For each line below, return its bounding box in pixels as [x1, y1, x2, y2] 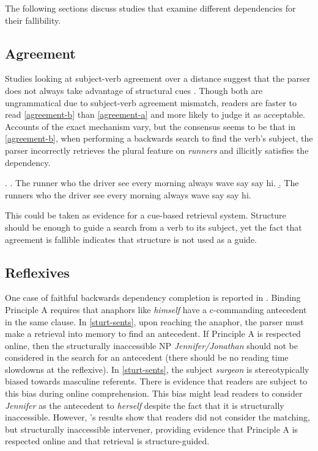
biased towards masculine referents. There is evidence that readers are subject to [5, 375, 308, 388]
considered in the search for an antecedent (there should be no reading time [5, 351, 289, 364]
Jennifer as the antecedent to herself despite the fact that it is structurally [5, 399, 284, 411]
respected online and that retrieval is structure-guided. [5, 435, 210, 447]
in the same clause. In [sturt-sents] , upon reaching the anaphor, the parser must [5, 315, 304, 328]
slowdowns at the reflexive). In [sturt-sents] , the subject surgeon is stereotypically [5, 363, 309, 375]
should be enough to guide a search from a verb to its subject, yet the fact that [5, 220, 302, 233]
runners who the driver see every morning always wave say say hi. [5, 188, 251, 201]
